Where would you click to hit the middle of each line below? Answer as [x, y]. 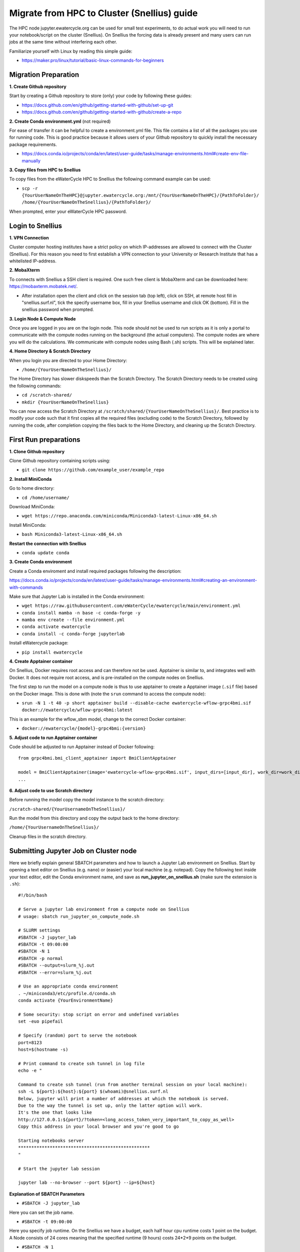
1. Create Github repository [38, 87]
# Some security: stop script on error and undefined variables [99, 1014]
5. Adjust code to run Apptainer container [53, 737]
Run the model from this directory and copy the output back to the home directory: [94, 818]
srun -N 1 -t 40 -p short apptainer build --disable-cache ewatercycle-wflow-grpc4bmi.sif [136, 703]
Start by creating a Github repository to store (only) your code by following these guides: [100, 96]
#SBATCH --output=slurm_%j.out [56, 966]
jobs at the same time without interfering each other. [63, 42]
